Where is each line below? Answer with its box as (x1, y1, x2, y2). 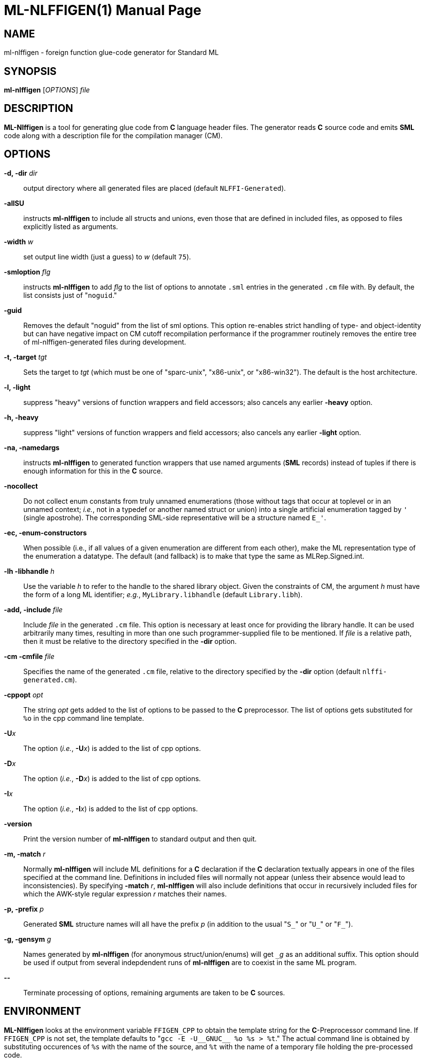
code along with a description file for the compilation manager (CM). (4, 131, 223, 140)
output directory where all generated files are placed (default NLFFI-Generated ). (23, 183, 286, 192)
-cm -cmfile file (4, 652, 55, 660)
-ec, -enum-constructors (4, 528, 87, 537)
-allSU (4, 199, 24, 207)
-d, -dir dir (4, 168, 38, 177)
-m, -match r (4, 849, 46, 858)
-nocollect (4, 481, 38, 490)
